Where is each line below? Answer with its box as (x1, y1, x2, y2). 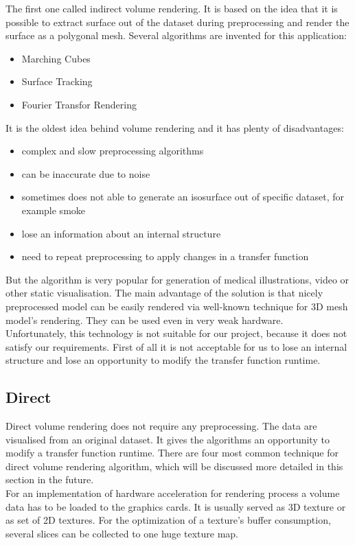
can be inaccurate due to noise (21, 166, 150, 181)
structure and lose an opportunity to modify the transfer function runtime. (5, 353, 321, 367)
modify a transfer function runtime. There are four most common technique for (5, 445, 339, 460)
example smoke (21, 202, 86, 217)
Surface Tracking (21, 74, 93, 89)
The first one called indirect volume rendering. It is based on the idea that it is (5, 1, 338, 15)
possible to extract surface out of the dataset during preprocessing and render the (5, 14, 350, 29)
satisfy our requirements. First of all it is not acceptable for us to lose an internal (5, 339, 347, 353)
